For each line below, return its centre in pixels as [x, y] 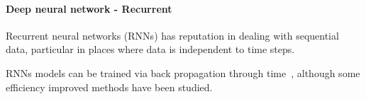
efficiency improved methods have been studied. [109, 87]
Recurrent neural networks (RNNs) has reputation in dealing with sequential [172, 35]
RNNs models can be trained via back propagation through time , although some [183, 72]
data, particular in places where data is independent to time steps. [150, 49]
